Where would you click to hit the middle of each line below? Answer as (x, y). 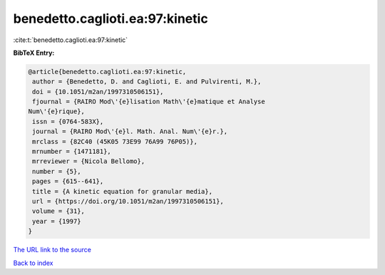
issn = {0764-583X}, (68, 121)
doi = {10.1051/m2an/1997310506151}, (98, 92)
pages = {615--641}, (68, 181)
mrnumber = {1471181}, (72, 152)
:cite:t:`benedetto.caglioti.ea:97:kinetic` (71, 40)
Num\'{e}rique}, (57, 111)
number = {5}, (57, 171)
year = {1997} (57, 221)
